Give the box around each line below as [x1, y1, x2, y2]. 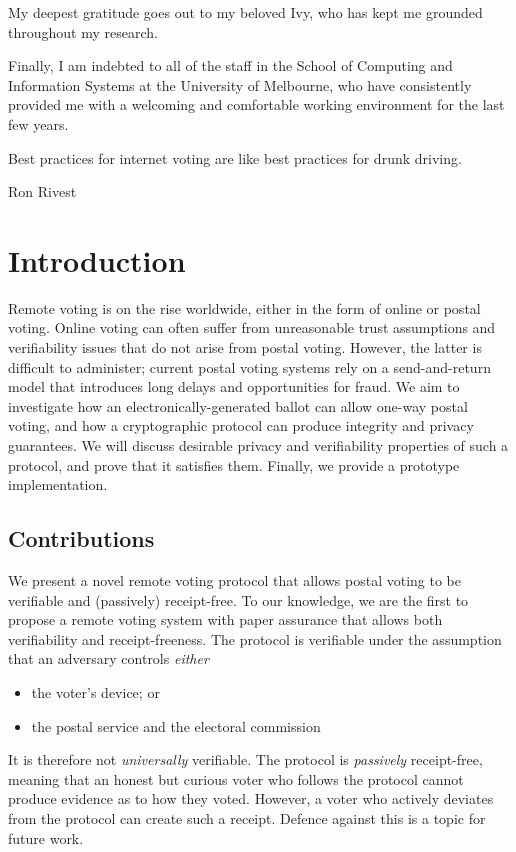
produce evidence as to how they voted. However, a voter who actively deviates [8, 788, 494, 809]
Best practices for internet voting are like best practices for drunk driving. [8, 147, 462, 168]
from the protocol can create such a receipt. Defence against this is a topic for [8, 807, 486, 828]
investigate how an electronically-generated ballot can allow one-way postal [8, 395, 468, 416]
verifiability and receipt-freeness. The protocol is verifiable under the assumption [8, 628, 502, 649]
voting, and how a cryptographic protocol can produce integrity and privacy [8, 415, 474, 436]
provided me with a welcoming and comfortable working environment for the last [8, 94, 505, 115]
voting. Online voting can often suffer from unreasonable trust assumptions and [8, 317, 496, 338]
